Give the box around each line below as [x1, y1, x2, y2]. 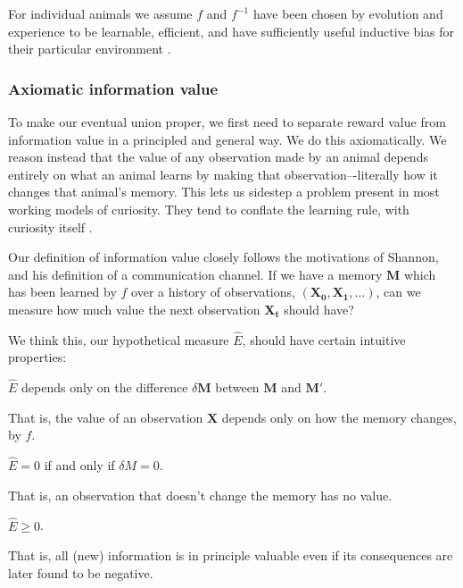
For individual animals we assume [8, 4, 193, 22]
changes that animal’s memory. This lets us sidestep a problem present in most [8, 182, 440, 201]
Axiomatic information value [8, 77, 219, 99]
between [215, 378, 260, 397]
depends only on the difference [21, 378, 188, 397]
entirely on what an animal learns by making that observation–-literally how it [8, 164, 438, 183]
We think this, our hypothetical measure [8, 330, 229, 349]
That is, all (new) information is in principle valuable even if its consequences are [8, 546, 453, 565]
